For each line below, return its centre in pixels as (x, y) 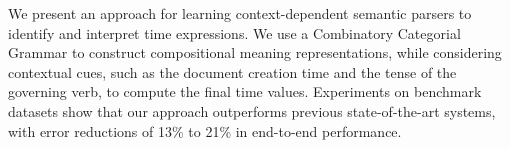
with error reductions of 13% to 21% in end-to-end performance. (205, 130)
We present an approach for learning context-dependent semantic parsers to (240, 13)
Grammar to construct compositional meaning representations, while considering (255, 52)
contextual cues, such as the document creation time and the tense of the (232, 71)
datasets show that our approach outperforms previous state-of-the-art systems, (252, 110)
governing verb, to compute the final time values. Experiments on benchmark (245, 91)
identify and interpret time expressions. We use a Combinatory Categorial (234, 32)
